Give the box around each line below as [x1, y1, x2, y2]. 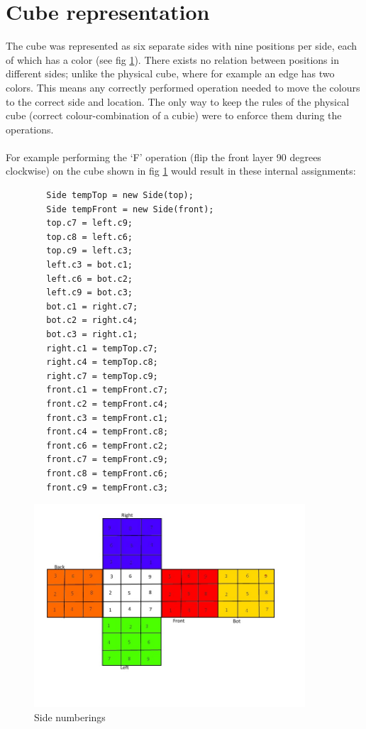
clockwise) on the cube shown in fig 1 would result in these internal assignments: [6, 163, 356, 178]
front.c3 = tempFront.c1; [46, 412, 169, 423]
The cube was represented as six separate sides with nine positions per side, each [6, 38, 357, 53]
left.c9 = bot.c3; [46, 287, 133, 298]
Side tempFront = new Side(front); [46, 204, 214, 214]
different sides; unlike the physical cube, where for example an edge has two [6, 66, 335, 81]
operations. [6, 121, 54, 136]
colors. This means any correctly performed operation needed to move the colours [6, 80, 360, 94]
